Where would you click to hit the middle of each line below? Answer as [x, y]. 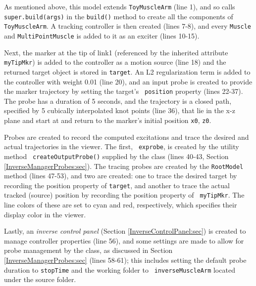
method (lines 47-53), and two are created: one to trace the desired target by [121, 176]
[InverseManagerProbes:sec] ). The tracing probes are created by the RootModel [124, 166]
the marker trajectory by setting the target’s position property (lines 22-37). [124, 91]
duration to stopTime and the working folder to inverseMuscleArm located [120, 269]
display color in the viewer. [45, 214]
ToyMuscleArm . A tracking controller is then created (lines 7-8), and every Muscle [128, 26]
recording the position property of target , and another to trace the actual [117, 185]
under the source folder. [40, 279]
